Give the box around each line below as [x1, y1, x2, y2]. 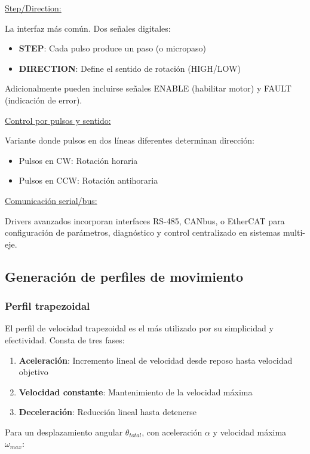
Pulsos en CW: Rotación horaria [19, 154, 138, 166]
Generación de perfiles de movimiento [5, 267, 244, 285]
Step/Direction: [5, 2, 62, 14]
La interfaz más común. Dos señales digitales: [5, 22, 171, 34]
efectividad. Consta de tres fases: [5, 333, 125, 346]
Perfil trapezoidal [5, 298, 90, 313]
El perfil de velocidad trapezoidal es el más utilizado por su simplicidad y [5, 322, 274, 334]
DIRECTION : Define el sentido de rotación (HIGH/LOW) [19, 62, 241, 74]
